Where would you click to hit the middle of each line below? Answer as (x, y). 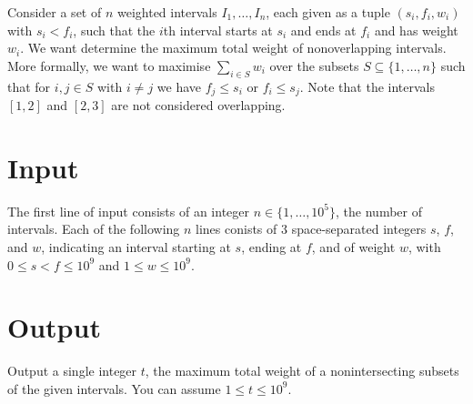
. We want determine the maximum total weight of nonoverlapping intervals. (233, 48)
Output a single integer (72, 371)
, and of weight (353, 246)
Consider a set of (55, 12)
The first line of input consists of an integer (128, 211)
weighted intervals (167, 12)
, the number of (379, 211)
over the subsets (314, 65)
